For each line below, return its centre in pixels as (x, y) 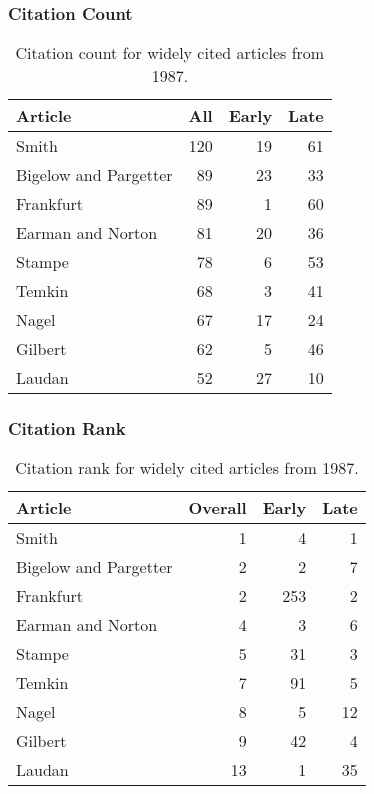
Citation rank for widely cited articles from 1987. (187, 468)
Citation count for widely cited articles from (170, 53)
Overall (217, 508)
